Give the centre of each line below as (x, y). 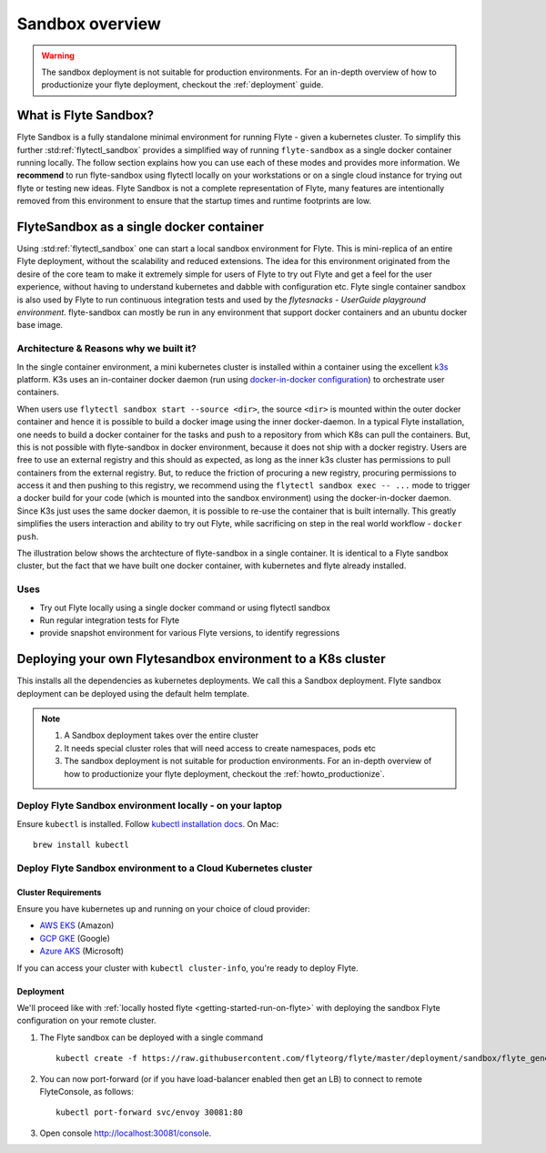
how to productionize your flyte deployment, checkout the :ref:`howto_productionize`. (225, 773)
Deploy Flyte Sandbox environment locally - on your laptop (149, 806)
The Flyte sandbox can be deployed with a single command (152, 1037)
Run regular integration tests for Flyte (110, 620)
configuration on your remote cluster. (86, 1021)
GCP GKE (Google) (75, 938)
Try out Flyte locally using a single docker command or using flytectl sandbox (185, 607)
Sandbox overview (89, 24)
